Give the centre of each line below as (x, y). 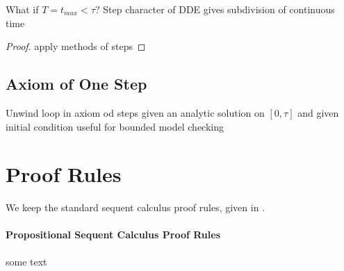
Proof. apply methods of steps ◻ (76, 46)
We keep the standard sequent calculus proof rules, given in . (135, 207)
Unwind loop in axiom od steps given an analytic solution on (135, 112)
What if (22, 9)
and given (318, 112)
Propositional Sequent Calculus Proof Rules (113, 235)
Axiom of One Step (76, 84)
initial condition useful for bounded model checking (115, 126)
